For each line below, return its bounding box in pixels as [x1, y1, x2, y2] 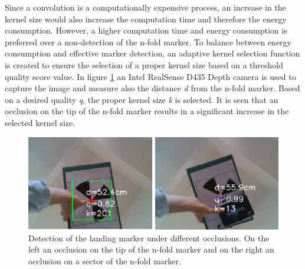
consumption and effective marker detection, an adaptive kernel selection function [5, 47, 300, 59]
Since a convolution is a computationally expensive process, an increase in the [5, 1, 286, 13]
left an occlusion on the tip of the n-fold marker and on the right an [28, 243, 274, 255]
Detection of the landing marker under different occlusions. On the [28, 231, 270, 244]
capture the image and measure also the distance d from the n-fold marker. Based [5, 82, 300, 94]
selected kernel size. [5, 116, 76, 128]
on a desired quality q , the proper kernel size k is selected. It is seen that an [5, 93, 278, 105]
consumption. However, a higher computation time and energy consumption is [5, 24, 287, 36]
